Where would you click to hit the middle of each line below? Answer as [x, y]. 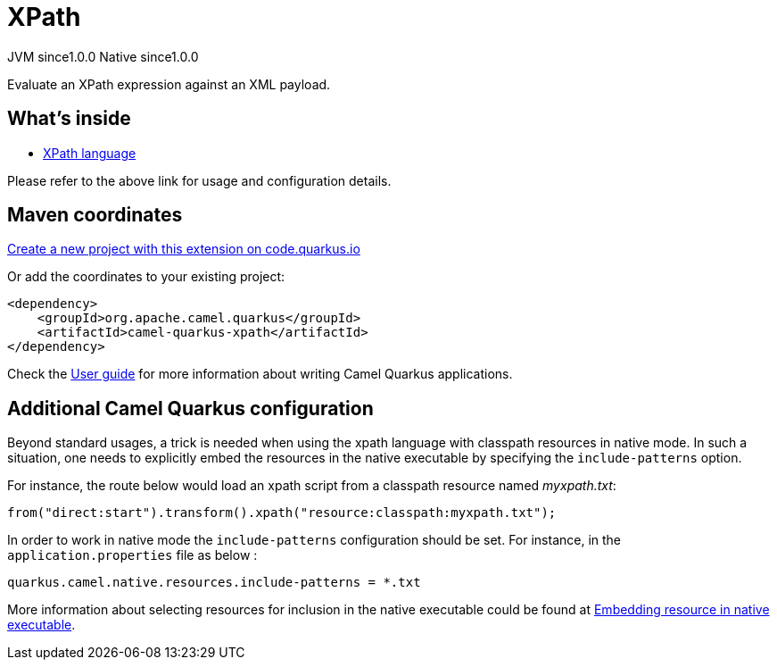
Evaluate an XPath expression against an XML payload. [169, 84]
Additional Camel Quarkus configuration [190, 408]
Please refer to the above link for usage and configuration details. [199, 180]
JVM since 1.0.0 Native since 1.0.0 [103, 56]
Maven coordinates [95, 215]
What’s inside [69, 119]
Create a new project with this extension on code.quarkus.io [184, 249]
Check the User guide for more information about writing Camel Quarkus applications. [260, 374]
